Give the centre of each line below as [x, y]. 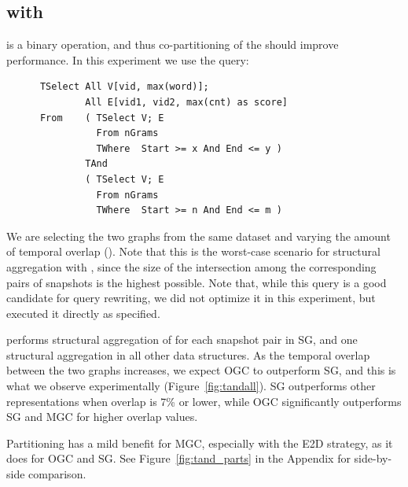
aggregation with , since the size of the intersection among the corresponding [191, 266]
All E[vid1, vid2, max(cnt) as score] [186, 102]
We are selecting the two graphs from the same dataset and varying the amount [198, 236]
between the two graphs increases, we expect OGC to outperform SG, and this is [201, 370]
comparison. [57, 474]
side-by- [373, 458]
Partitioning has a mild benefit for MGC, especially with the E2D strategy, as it [200, 443]
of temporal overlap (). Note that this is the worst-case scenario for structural [193, 251]
